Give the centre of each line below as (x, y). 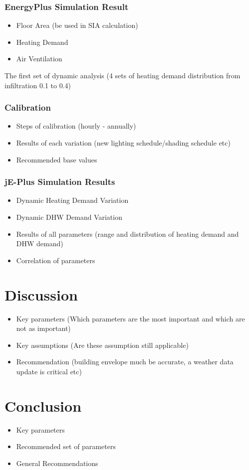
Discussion (41, 294)
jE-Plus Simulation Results (60, 182)
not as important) (43, 328)
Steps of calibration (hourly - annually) (76, 126)
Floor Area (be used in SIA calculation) (77, 25)
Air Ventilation (39, 59)
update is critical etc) (49, 371)
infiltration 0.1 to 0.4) (38, 85)
